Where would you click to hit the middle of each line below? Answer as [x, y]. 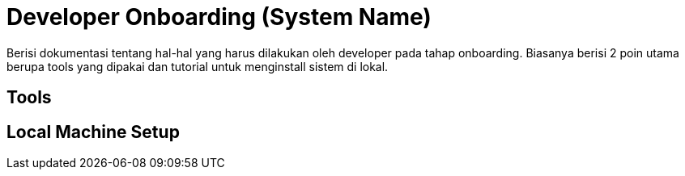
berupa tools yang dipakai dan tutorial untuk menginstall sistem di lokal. [198, 66]
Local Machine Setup [93, 132]
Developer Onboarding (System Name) [219, 17]
